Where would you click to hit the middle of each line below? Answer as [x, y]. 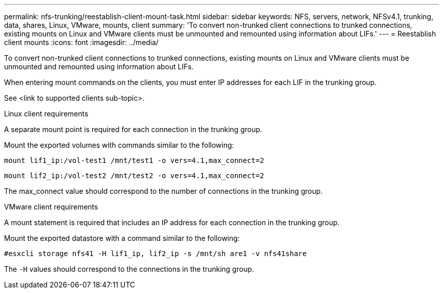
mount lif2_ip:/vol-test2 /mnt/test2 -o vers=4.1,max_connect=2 [134, 176]
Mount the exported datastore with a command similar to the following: [122, 238]
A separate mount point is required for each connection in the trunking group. [133, 129]
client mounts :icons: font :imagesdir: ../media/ [81, 42]
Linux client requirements [46, 114]
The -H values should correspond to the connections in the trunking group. [129, 269]
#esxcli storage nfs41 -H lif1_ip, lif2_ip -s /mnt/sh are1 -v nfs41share [156, 254]
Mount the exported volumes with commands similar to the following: [119, 145]
